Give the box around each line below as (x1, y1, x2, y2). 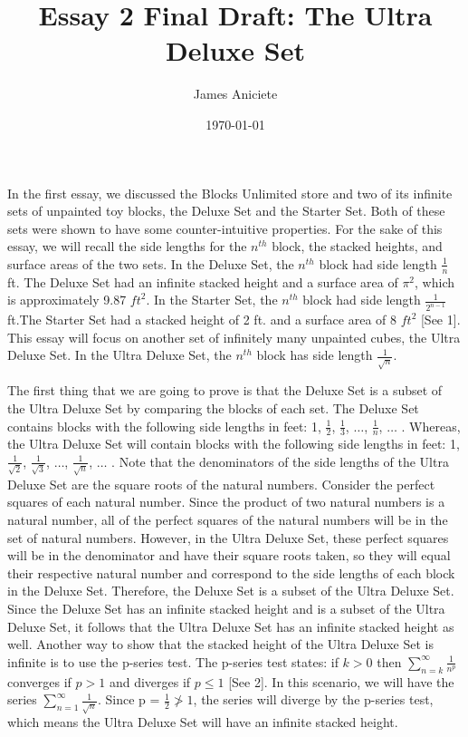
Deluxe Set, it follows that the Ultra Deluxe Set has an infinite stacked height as (7, 616, 454, 635)
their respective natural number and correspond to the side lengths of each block (7, 563, 455, 582)
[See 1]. (420, 310, 461, 329)
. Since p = (97, 690, 160, 709)
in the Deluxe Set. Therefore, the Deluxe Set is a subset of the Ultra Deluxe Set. (7, 581, 454, 600)
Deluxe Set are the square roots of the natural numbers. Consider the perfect (7, 474, 435, 493)
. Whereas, (401, 416, 461, 435)
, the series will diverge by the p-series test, (193, 690, 434, 709)
